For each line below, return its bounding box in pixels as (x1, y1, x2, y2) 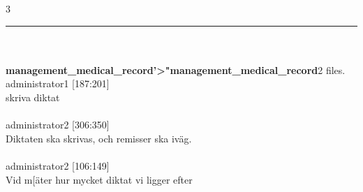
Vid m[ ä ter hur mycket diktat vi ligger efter (6, 172, 193, 186)
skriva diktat (6, 89, 60, 104)
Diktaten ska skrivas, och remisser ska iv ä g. (6, 131, 192, 145)
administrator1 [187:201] (6, 76, 110, 91)
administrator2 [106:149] (6, 158, 110, 172)
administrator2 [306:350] (6, 117, 110, 132)
